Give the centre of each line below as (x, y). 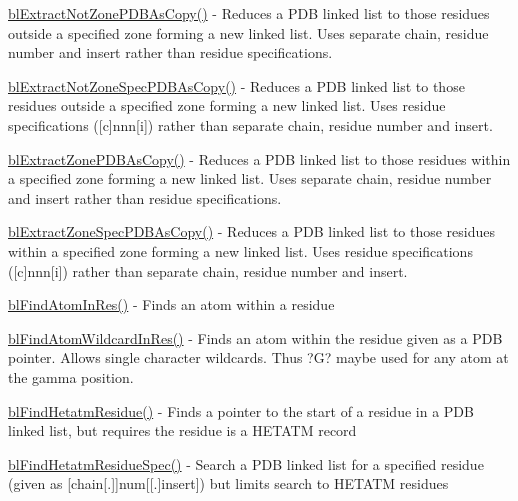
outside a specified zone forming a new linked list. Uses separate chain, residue (248, 32)
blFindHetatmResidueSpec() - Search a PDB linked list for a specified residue (246, 463)
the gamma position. (71, 376)
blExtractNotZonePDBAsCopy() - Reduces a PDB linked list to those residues (249, 13)
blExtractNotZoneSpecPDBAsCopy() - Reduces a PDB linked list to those (236, 85)
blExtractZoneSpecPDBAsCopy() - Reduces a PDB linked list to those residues (252, 231)
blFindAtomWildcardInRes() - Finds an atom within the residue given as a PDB (255, 337)
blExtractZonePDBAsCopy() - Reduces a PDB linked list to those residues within (259, 158)
